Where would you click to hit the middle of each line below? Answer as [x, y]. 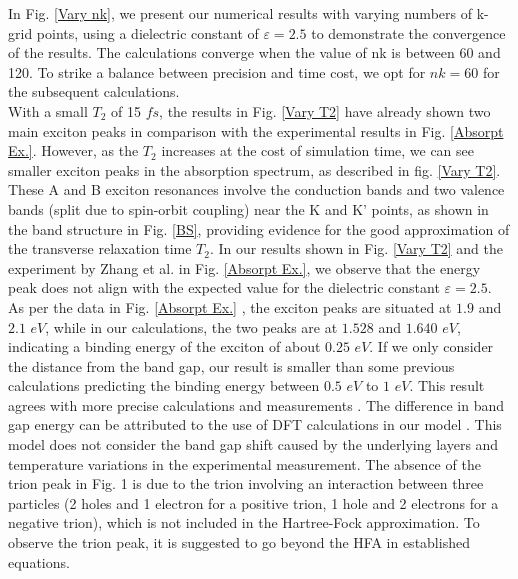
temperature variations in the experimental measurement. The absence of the [244, 463]
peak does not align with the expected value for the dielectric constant [224, 287]
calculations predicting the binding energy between [164, 385]
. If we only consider [431, 346]
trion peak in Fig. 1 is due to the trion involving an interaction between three [246, 483]
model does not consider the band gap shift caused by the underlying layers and [253, 444]
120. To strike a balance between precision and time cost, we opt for [217, 71]
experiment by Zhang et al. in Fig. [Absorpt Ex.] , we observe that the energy [244, 267]
